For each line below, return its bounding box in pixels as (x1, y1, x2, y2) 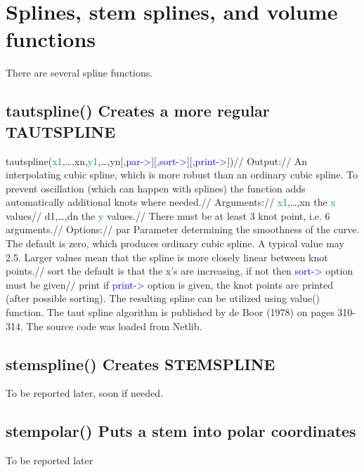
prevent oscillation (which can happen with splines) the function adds (6, 181, 306, 195)
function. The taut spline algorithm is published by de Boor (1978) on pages (6, 305, 334, 320)
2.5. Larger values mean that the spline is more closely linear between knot (6, 249, 328, 264)
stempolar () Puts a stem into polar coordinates (6, 420, 356, 442)
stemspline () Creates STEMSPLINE (6, 353, 275, 374)
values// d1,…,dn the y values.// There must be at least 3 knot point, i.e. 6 (6, 208, 330, 223)
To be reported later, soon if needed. (6, 386, 163, 400)
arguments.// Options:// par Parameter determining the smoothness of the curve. (6, 222, 360, 237)
